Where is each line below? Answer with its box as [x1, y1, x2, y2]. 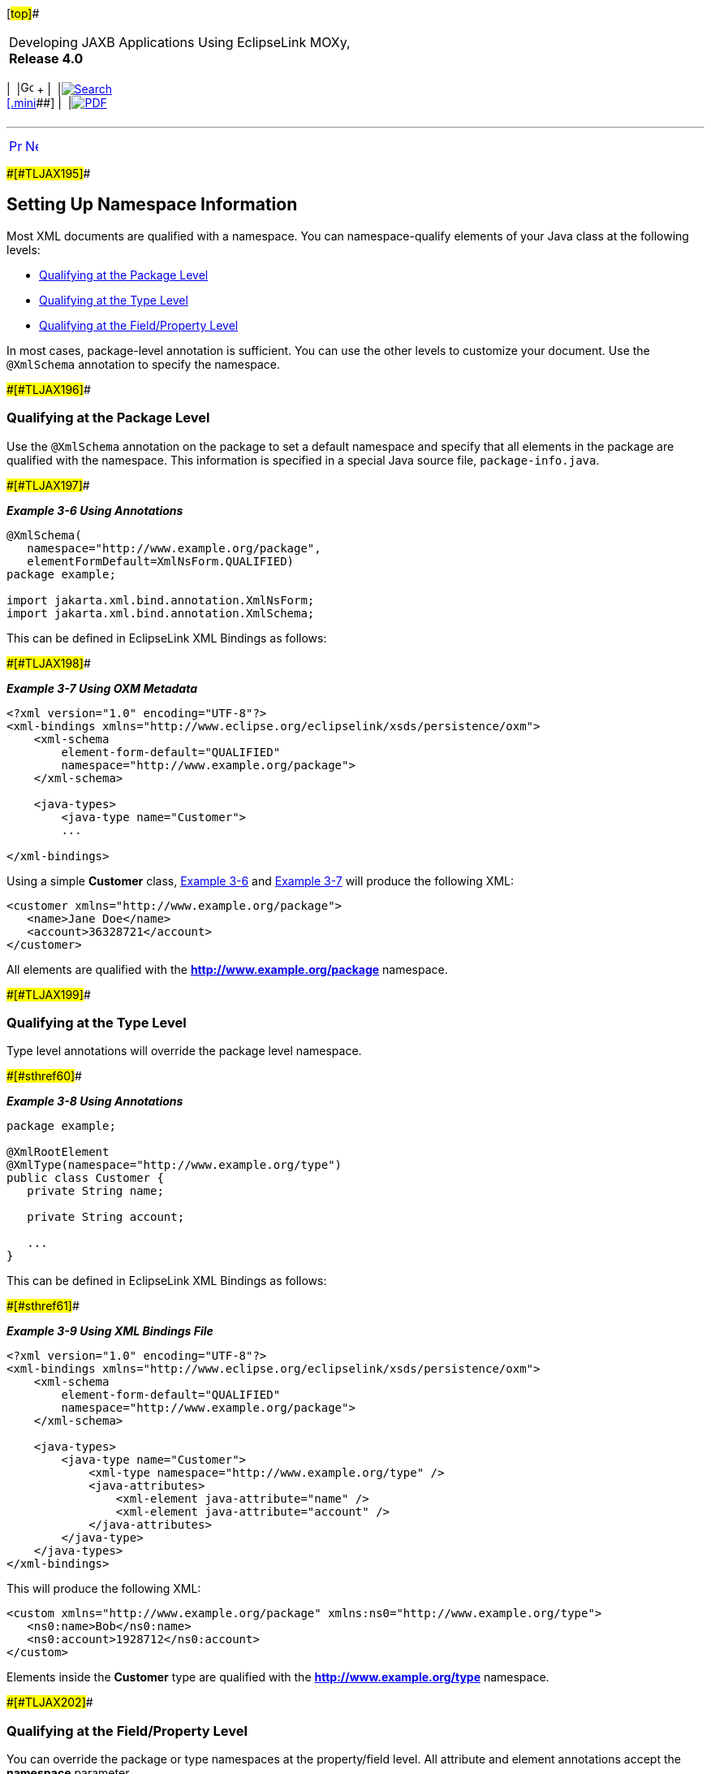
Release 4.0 [9, 50, 84, 67]
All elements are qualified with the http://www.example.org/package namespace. [6, 962, 448, 976]
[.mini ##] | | [6, 96, 72, 110]
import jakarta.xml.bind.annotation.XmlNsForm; [6, 593, 315, 607]
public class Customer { [6, 1171, 164, 1185]
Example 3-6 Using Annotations [6, 503, 183, 517]
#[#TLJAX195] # [6, 167, 91, 180]
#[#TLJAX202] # [6, 1695, 93, 1710]
